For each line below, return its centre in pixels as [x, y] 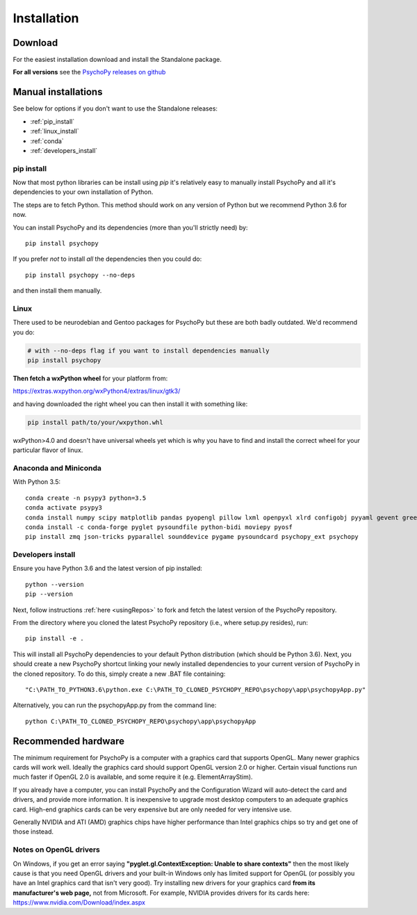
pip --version [49, 594]
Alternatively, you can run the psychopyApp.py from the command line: [115, 705]
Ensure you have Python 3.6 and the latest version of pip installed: [108, 568]
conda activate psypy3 [64, 508]
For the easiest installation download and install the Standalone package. [117, 60]
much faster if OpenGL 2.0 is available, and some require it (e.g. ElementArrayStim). [133, 777]
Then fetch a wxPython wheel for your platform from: [90, 378]
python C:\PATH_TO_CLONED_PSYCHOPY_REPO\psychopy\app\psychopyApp [141, 721]
